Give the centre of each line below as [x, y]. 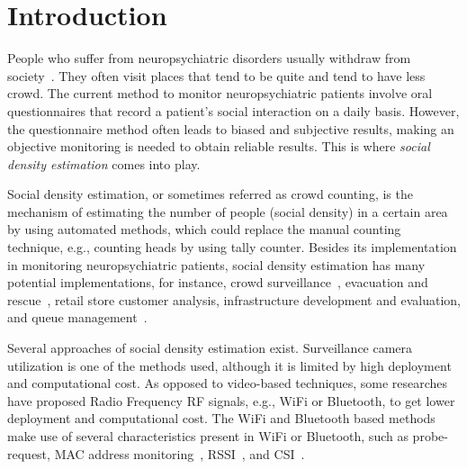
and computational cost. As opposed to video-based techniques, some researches [228, 383]
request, [29, 453]
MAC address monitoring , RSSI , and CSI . [180, 453]
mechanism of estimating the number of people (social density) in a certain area [228, 211]
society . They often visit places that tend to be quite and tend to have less [216, 75]
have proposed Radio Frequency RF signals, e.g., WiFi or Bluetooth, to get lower [231, 400]
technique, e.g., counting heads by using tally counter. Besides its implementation [232, 247]
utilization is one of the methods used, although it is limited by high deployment [229, 365]
